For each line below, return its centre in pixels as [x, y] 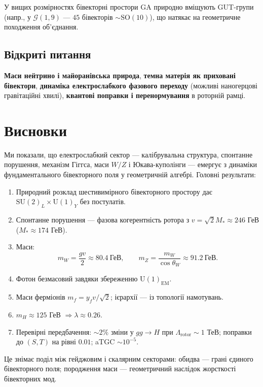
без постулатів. [103, 201]
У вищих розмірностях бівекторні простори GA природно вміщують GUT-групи [129, 7]
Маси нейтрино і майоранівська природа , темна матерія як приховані [120, 75]
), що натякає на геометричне [195, 17]
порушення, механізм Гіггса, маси [57, 164]
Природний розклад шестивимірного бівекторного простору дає [114, 191]
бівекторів [97, 17]
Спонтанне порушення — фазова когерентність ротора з [103, 220]
